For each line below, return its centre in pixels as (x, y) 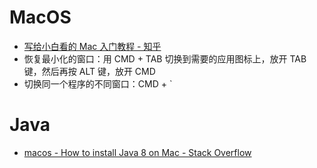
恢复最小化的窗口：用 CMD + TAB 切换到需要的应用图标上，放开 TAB (165, 58)
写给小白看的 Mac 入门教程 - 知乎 (92, 46)
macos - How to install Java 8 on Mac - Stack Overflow (137, 152)
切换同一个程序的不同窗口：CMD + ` (98, 83)
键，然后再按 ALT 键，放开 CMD (89, 71)
